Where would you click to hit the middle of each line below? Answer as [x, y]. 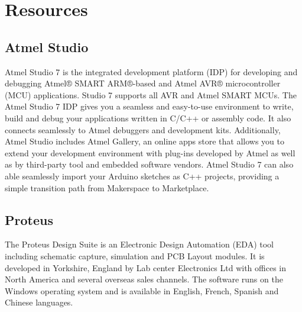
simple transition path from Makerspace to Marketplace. [107, 187]
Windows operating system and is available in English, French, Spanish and [142, 290]
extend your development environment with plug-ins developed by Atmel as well [150, 152]
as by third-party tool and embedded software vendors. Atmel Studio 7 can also [149, 164]
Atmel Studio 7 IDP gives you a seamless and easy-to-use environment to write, [149, 106]
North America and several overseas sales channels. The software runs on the [144, 279]
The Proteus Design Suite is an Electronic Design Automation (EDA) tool [139, 244]
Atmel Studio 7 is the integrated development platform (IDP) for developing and [151, 71]
